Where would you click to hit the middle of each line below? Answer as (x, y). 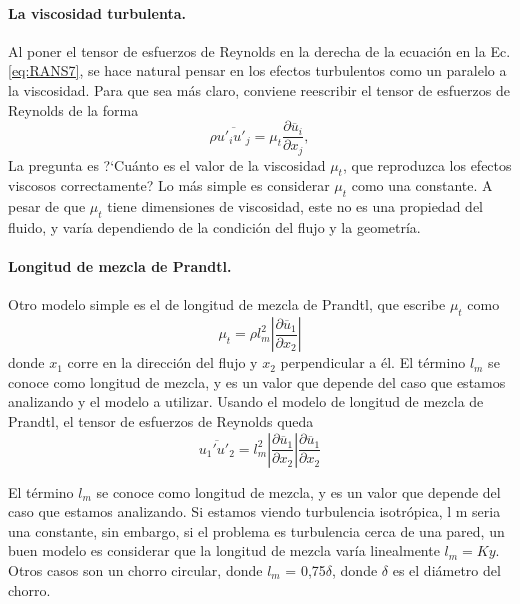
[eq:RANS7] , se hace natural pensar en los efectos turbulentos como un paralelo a (257, 70)
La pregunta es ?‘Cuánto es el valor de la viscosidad (167, 164)
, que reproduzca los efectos (427, 164)
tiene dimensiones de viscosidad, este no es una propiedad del (295, 206)
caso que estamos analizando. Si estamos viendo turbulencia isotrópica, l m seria (254, 511)
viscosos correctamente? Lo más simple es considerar (169, 185)
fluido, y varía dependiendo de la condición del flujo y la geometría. (214, 227)
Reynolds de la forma (73, 109)
